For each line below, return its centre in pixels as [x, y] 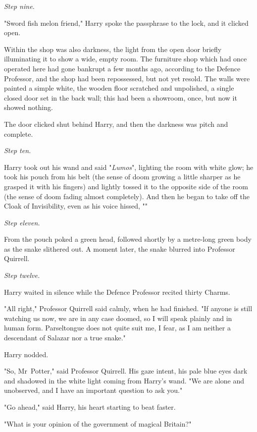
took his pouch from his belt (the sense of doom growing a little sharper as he [122, 177]
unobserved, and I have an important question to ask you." [93, 390]
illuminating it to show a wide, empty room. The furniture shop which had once [126, 59]
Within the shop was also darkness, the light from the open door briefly [113, 49]
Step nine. [19, 6]
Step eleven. [22, 222]
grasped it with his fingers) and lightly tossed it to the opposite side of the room [126, 186]
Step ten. [18, 150]
